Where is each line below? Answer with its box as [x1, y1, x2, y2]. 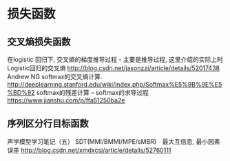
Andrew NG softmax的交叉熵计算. [7, 73, 103, 80]
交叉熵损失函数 [7, 36, 71, 47]
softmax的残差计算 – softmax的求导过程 [36, 89, 149, 96]
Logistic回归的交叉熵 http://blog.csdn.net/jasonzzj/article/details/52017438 [7, 64, 220, 72]
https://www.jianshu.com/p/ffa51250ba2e [7, 96, 125, 104]
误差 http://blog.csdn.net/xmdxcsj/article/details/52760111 [7, 146, 171, 154]
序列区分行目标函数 [7, 118, 89, 129]
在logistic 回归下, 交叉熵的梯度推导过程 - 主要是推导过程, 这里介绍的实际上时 [7, 56, 224, 63]
